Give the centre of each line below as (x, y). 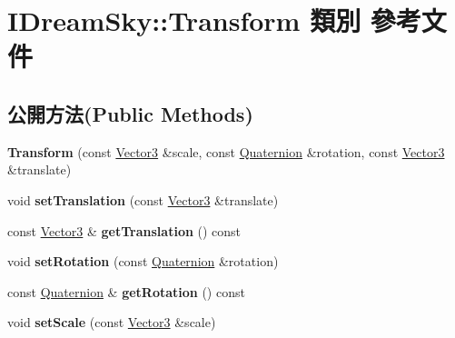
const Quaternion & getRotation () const (126, 291)
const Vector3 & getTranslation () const (124, 230)
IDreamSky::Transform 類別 (184, 20)
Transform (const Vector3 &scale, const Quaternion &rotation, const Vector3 (226, 151)
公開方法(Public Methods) (130, 113)
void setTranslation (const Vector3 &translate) (143, 199)
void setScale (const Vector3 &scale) (112, 322)
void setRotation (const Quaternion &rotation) (143, 261)
